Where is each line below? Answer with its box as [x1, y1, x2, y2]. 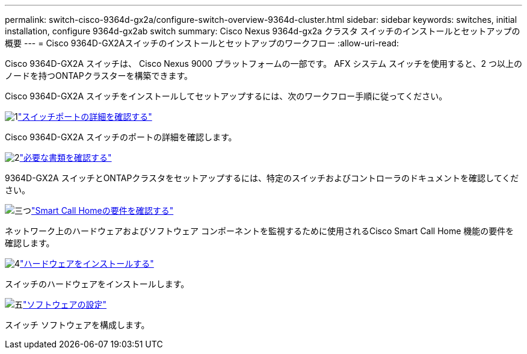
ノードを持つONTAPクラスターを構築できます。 [5, 70, 193, 81]
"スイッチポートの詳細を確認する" [17, 111, 152, 122]
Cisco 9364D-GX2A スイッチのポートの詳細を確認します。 [5, 132, 237, 142]
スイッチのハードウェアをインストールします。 [5, 279, 190, 289]
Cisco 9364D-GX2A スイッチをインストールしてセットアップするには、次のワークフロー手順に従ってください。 [5, 91, 448, 101]
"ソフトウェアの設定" [23, 299, 107, 309]
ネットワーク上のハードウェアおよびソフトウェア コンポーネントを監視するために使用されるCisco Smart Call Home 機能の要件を [5, 226, 514, 236]
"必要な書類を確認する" [19, 152, 112, 163]
